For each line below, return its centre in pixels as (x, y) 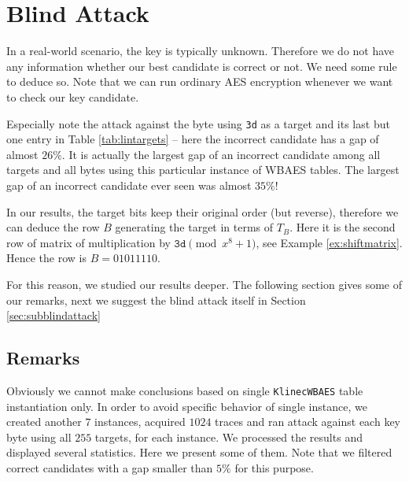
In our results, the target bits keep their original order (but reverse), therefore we (203, 211)
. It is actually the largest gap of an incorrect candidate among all (221, 154)
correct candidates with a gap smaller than (110, 467)
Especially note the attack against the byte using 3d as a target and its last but (198, 123)
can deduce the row (53, 227)
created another (44, 422)
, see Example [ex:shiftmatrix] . (329, 242)
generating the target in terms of (194, 227)
